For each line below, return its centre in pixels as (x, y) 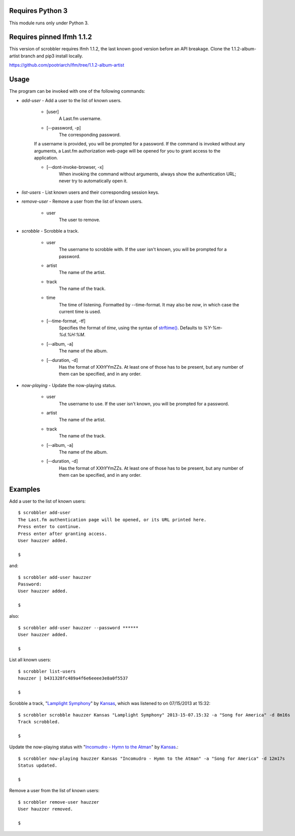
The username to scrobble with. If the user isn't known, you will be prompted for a (143, 250)
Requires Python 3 (38, 11)
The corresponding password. (90, 135)
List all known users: (30, 660)
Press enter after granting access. (63, 534)
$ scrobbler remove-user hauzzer (59, 802)
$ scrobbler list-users (47, 671)
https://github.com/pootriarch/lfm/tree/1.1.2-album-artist (67, 65)
